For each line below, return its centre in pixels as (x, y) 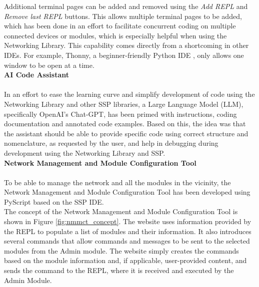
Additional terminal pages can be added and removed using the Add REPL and (126, 6)
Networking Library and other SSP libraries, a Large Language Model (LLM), (124, 104)
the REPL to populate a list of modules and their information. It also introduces (128, 231)
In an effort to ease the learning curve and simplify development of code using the (129, 94)
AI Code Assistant (36, 75)
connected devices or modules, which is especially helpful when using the (115, 35)
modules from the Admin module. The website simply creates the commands (121, 250)
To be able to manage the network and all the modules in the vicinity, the (117, 182)
